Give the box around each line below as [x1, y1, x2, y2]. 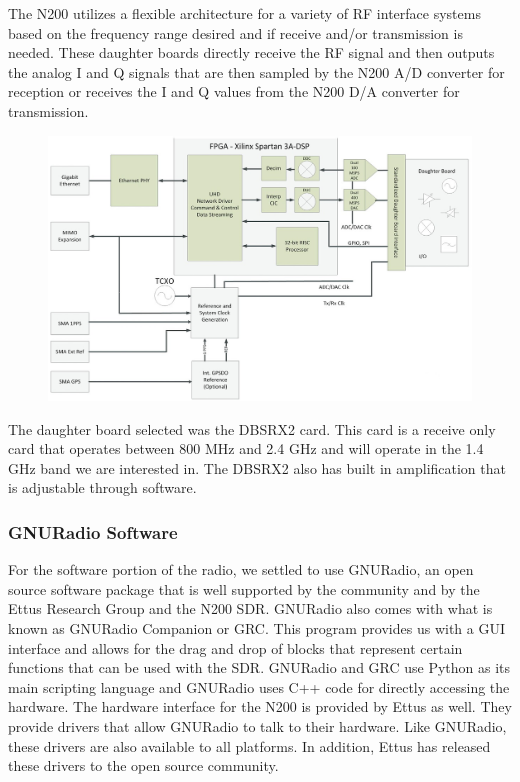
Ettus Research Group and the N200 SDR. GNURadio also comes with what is [8, 598, 493, 619]
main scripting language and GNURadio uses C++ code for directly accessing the [8, 676, 510, 697]
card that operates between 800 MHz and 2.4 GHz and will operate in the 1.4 [8, 438, 484, 459]
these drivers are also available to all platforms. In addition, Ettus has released [8, 735, 491, 756]
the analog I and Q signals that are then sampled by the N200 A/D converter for [8, 61, 505, 82]
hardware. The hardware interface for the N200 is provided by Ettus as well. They [8, 696, 512, 717]
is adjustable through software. [8, 477, 197, 498]
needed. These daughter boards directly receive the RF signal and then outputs [8, 42, 495, 63]
